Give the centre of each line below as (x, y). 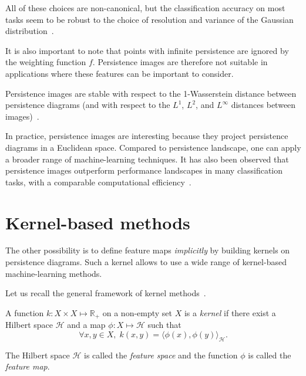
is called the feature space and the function (161, 355)
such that (164, 325)
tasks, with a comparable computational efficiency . (98, 182)
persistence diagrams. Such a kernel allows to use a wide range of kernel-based (146, 262)
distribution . (30, 31)
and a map (86, 325)
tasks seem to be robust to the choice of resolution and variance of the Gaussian (149, 19)
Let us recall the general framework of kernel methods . (106, 293)
